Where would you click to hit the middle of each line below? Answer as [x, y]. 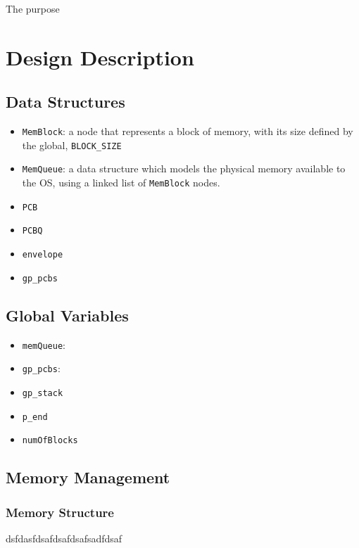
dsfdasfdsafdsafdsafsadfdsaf [64, 538]
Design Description [100, 57]
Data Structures [65, 102]
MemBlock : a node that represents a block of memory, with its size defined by [188, 131]
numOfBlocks [50, 441]
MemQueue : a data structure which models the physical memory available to [184, 168]
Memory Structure [60, 512]
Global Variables [67, 315]
